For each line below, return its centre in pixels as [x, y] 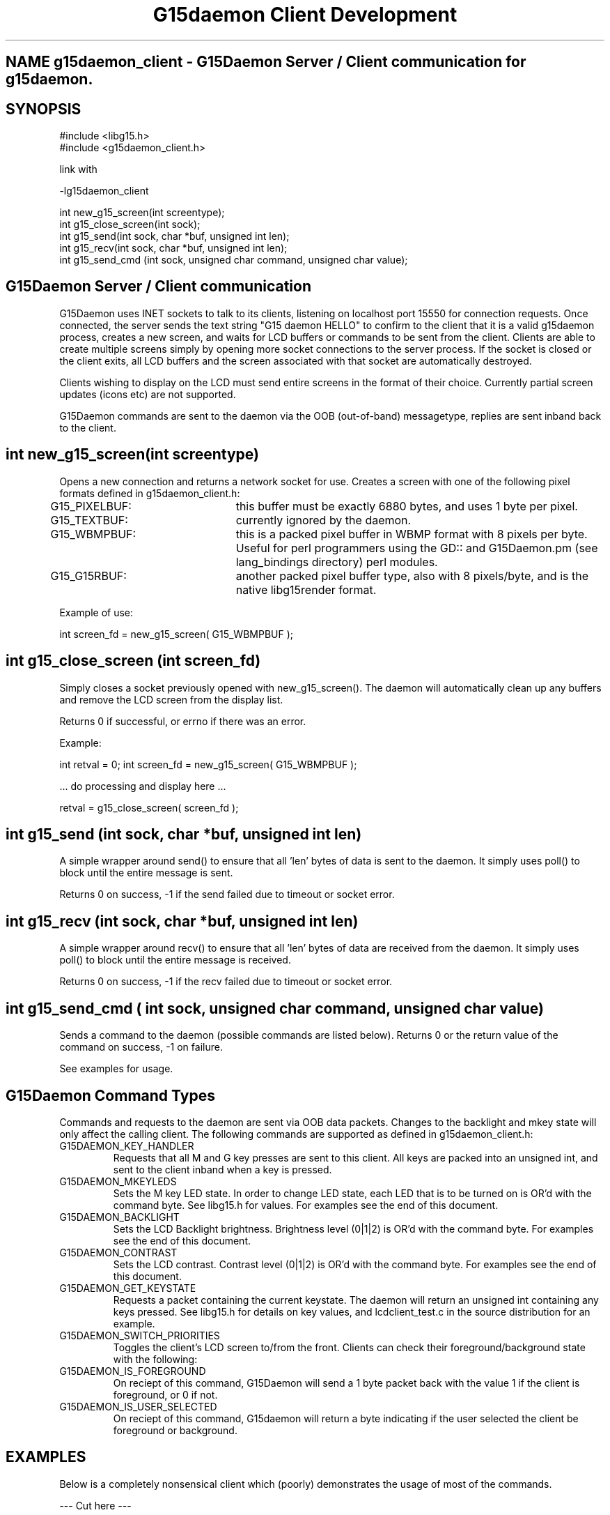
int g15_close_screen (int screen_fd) [133, 661]
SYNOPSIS [44, 109]
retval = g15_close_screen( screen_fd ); [149, 807]
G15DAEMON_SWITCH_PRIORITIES [140, 1335]
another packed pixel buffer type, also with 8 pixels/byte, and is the [412, 576]
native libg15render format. [306, 589]
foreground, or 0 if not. [165, 1394]
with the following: [155, 1359]
